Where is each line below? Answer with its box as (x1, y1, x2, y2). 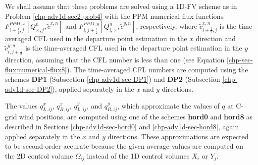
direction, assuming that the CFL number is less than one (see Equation (5, 55, 225, 65)
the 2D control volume (5, 150, 73, 161)
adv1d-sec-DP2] (5, 83, 52, 94)
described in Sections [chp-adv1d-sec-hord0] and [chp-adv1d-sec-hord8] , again (5, 121, 239, 131)
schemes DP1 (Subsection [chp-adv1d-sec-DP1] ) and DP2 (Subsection (5, 74, 220, 84)
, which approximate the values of (117, 100, 220, 110)
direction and (196, 33, 236, 43)
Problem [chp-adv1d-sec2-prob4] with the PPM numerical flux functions (5, 10, 224, 21)
